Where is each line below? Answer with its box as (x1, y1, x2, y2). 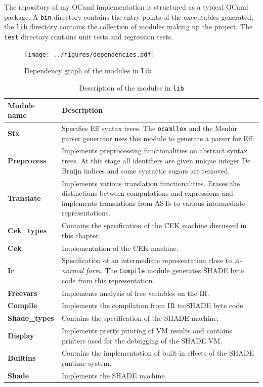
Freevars (8, 287, 37, 298)
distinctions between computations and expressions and (61, 188, 233, 198)
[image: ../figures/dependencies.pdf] (24, 51, 155, 58)
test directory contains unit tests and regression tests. (4, 31, 173, 41)
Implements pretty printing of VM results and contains (61, 325, 232, 336)
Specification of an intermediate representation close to (61, 255, 232, 266)
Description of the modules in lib (79, 82, 184, 93)
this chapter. (61, 230, 101, 240)
